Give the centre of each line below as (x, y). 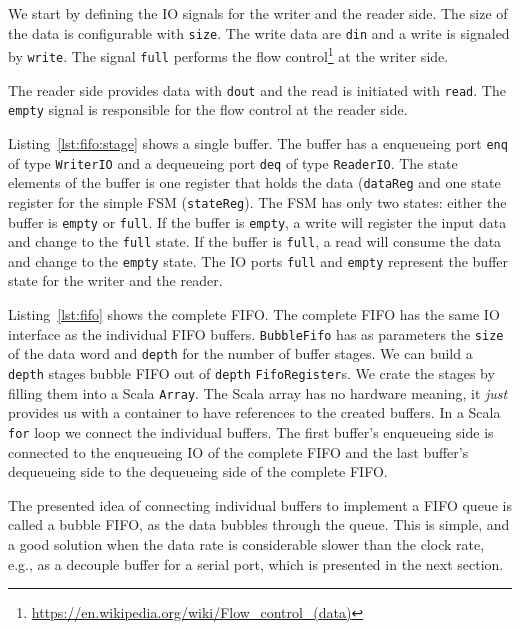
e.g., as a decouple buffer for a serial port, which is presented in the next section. (256, 563)
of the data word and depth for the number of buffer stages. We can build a (240, 353)
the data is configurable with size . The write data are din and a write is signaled (259, 32)
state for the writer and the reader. (115, 280)
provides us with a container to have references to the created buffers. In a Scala (254, 412)
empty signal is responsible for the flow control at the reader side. (208, 109)
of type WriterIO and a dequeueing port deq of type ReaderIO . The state (233, 162)
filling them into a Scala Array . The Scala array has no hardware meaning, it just (258, 392)
